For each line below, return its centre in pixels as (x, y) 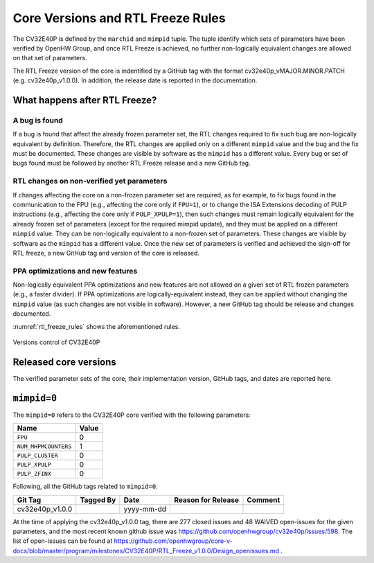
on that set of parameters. (50, 58)
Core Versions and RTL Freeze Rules (119, 18)
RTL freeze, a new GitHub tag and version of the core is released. (106, 253)
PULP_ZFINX (34, 473)
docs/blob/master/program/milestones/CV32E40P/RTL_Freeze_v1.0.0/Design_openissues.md (146, 551)
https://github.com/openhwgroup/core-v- (173, 541)
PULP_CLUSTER (37, 455)
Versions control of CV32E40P (56, 342)
